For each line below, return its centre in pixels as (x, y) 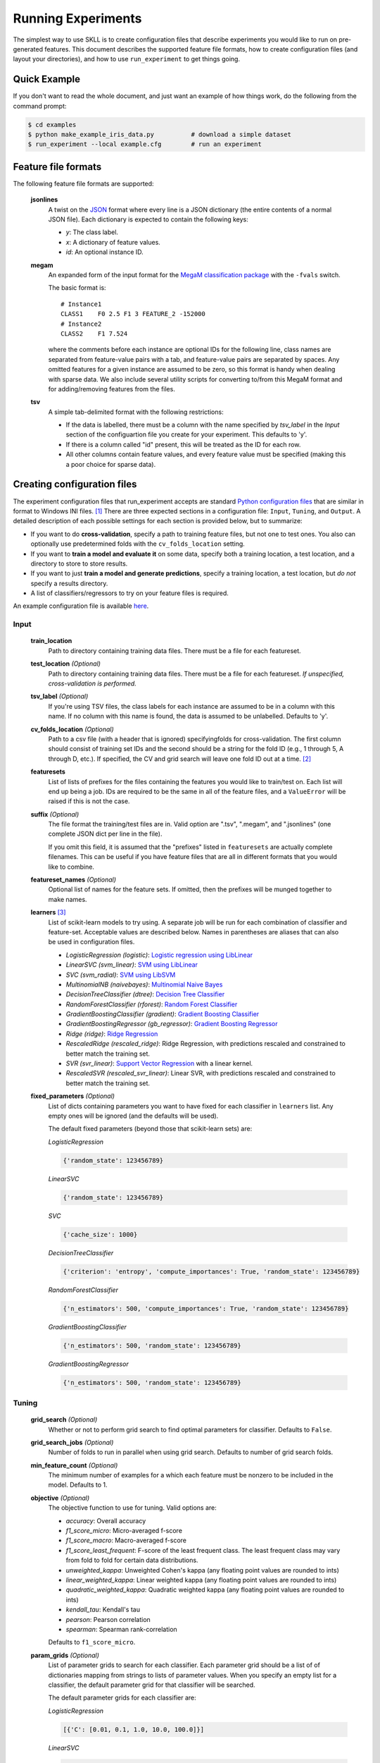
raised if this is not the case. (89, 801)
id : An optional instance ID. (104, 252)
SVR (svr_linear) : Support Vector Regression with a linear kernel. (159, 1063)
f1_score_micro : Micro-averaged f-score (124, 1531)
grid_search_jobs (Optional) (72, 1442)
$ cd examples (52, 124)
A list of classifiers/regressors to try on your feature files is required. (129, 593)
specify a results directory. (69, 583)
